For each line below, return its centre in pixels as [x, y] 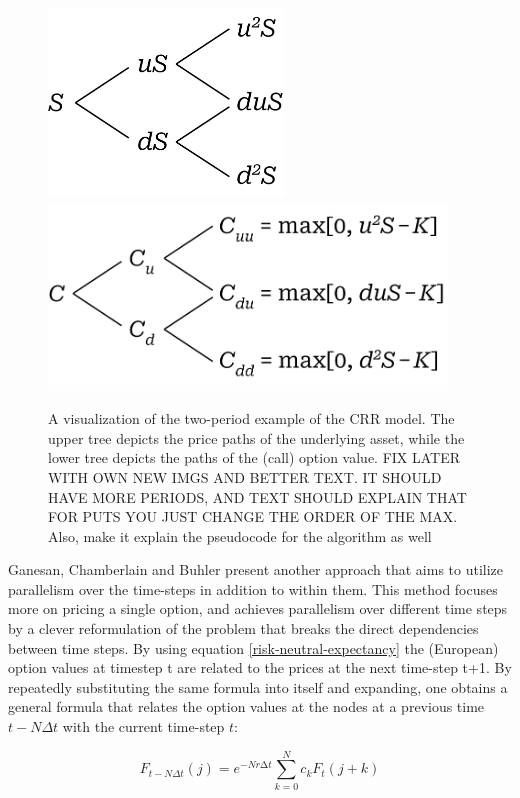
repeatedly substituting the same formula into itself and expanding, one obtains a [258, 686]
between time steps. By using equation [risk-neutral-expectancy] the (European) [253, 647]
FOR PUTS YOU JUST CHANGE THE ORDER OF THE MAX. [253, 516]
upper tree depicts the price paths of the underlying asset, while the [256, 437]
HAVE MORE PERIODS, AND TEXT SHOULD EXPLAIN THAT [257, 496]
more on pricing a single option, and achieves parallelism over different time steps [258, 608]
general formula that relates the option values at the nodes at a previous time [246, 706]
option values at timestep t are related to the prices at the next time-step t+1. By [260, 667]
